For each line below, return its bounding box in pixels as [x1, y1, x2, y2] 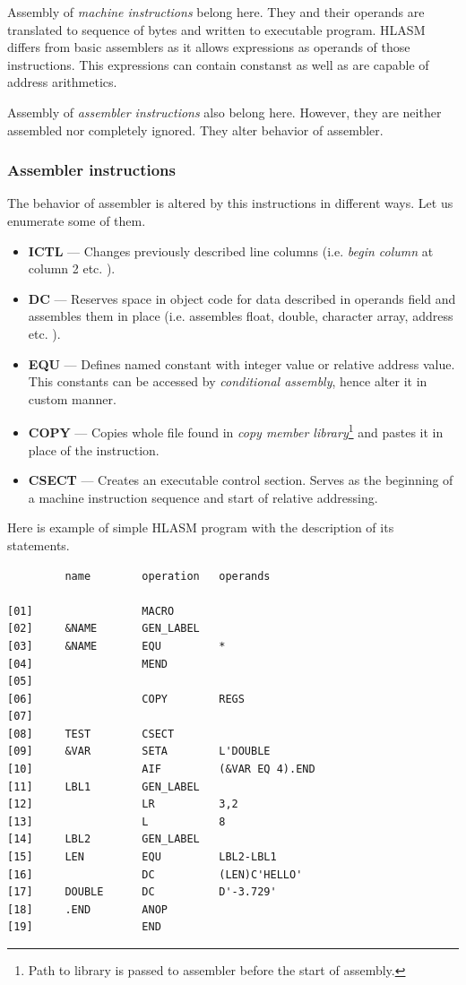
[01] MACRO [7, 604, 175, 618]
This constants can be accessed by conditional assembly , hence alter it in [28, 372, 427, 391]
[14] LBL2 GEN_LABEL [7, 833, 200, 846]
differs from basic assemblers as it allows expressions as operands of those [7, 38, 410, 56]
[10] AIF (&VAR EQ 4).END [7, 763, 315, 776]
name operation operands [65, 569, 271, 583]
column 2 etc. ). [28, 259, 116, 278]
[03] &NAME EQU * [7, 639, 226, 652]
